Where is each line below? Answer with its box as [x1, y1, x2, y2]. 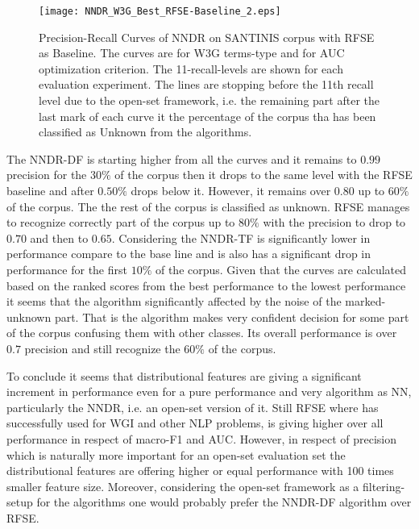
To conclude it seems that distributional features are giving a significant [6, 367, 362, 384]
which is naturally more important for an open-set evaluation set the [6, 446, 346, 463]
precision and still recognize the [24, 339, 180, 356]
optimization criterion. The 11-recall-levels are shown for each [39, 60, 343, 77]
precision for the [6, 166, 87, 183]
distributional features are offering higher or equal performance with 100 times [6, 462, 394, 479]
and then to [30, 229, 89, 246]
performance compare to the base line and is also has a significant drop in [6, 245, 371, 262]
